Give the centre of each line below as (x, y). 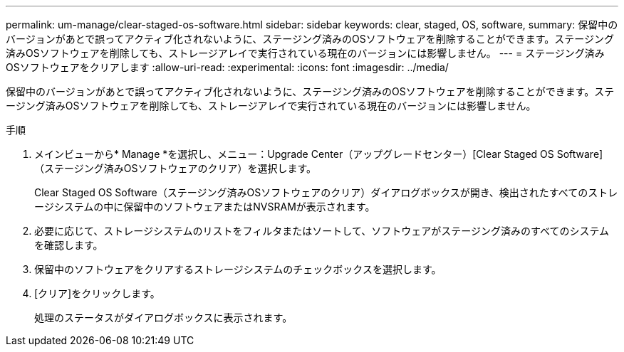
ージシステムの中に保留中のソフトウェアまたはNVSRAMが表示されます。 (205, 207)
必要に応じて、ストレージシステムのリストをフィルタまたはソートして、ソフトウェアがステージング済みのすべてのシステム (322, 231)
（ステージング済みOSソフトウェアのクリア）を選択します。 (176, 168)
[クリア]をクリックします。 (97, 293)
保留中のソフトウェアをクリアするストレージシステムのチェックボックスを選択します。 (238, 269)
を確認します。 (69, 245)
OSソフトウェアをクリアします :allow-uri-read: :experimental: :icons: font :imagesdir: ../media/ (227, 67)
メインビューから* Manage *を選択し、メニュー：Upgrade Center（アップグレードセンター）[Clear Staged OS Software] (319, 154)
